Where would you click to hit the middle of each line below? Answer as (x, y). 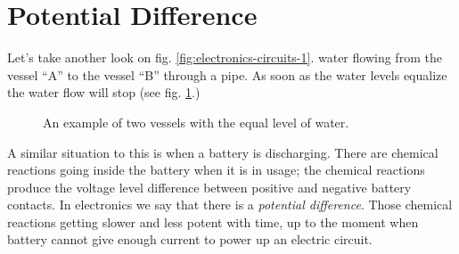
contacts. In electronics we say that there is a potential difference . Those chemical (230, 205)
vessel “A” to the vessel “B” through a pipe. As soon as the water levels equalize (227, 74)
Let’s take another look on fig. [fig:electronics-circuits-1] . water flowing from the (225, 57)
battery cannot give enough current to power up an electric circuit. (190, 239)
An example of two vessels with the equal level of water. (196, 122)
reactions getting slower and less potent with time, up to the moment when (213, 221)
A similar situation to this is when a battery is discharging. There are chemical (223, 152)
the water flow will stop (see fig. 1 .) (104, 92)
